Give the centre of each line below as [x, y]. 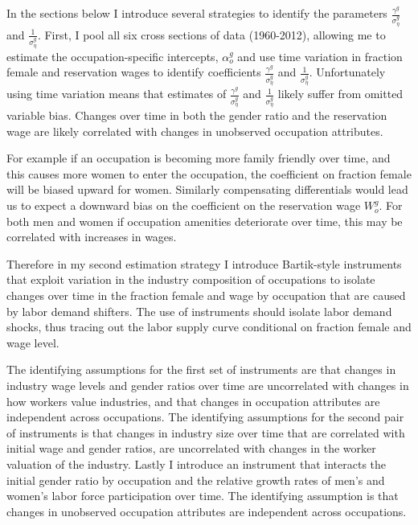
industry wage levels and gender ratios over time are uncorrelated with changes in [208, 385]
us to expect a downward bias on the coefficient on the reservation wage [184, 205]
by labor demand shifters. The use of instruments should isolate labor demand [199, 311]
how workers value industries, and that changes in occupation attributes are [193, 401]
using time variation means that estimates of [117, 94]
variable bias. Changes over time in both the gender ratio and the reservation [197, 115]
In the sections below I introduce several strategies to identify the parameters [197, 13]
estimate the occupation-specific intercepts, [113, 56]
